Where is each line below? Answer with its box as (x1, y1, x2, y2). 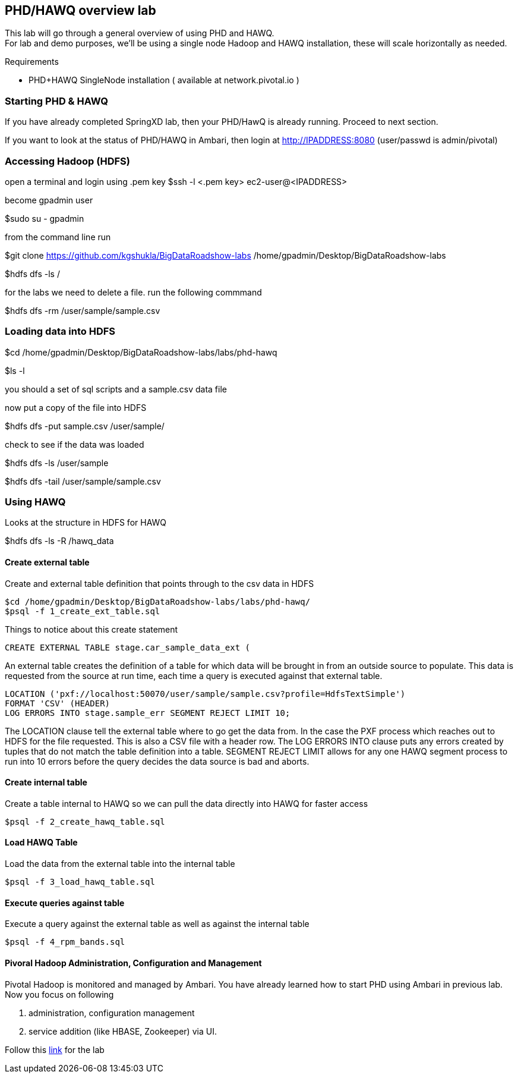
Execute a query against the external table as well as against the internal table (5, 919, 309, 929)
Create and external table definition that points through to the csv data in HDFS (5, 578, 314, 589)
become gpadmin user (5, 194, 93, 205)
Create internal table (5, 777, 87, 788)
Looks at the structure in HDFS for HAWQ (5, 517, 167, 528)
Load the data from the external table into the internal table (5, 859, 235, 869)
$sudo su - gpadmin (5, 213, 84, 224)
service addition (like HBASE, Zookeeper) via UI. (29, 1026, 217, 1036)
